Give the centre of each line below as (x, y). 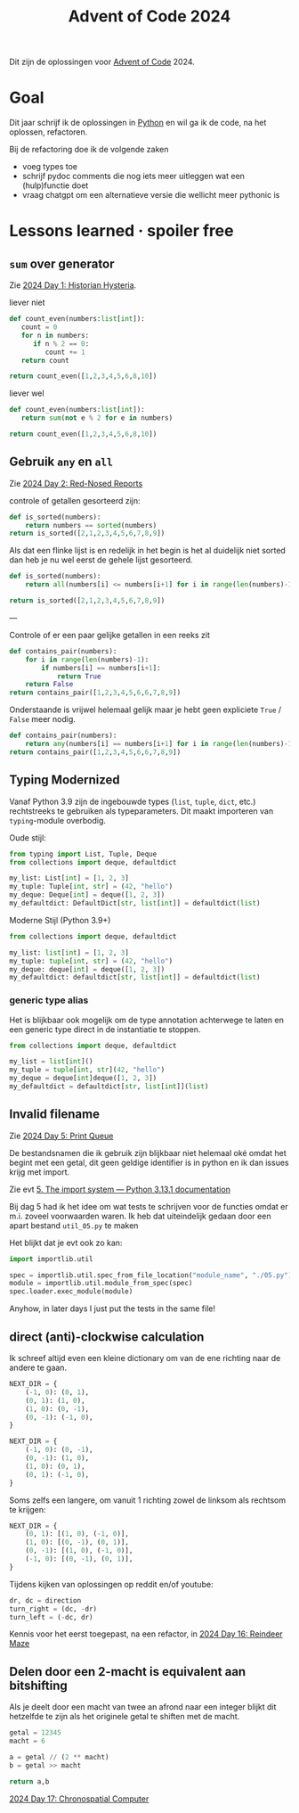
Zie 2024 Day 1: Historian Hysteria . (73, 285)
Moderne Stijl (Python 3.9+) (60, 920)
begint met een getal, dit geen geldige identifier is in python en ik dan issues (149, 1162)
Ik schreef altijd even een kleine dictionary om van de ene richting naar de (145, 1358)
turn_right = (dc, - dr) (53, 1609)
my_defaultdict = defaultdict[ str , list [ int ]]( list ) (109, 1087)
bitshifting (39, 1685)
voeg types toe (50, 167)
